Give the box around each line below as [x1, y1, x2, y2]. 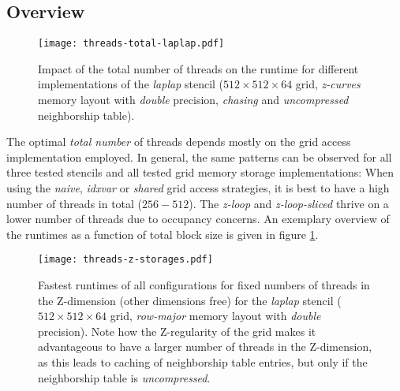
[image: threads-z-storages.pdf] [38, 254, 213, 266]
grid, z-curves [295, 76, 361, 92]
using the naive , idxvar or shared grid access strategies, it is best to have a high [6, 180, 390, 196]
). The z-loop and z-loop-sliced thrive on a [189, 195, 389, 211]
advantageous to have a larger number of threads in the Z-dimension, [38, 338, 372, 355]
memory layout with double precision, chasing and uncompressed [38, 91, 349, 108]
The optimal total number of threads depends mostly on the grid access [6, 133, 351, 150]
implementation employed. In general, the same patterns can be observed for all [6, 148, 392, 165]
